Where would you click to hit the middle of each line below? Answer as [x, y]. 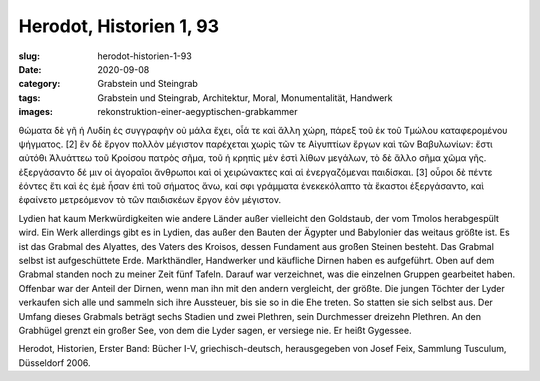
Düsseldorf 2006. [54, 362]
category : [39, 84]
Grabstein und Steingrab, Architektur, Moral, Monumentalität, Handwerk [245, 97]
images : [36, 112]
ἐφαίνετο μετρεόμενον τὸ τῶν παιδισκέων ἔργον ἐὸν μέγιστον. [150, 200]
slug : [29, 56]
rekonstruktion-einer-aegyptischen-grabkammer [198, 112]
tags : [29, 97]
